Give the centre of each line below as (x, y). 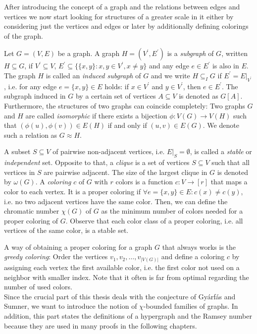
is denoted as (199, 96)
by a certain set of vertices (116, 96)
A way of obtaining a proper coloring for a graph (78, 247)
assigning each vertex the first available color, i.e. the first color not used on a (122, 267)
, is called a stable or (221, 151)
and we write (170, 75)
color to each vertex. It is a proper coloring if (72, 191)
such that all (231, 162)
